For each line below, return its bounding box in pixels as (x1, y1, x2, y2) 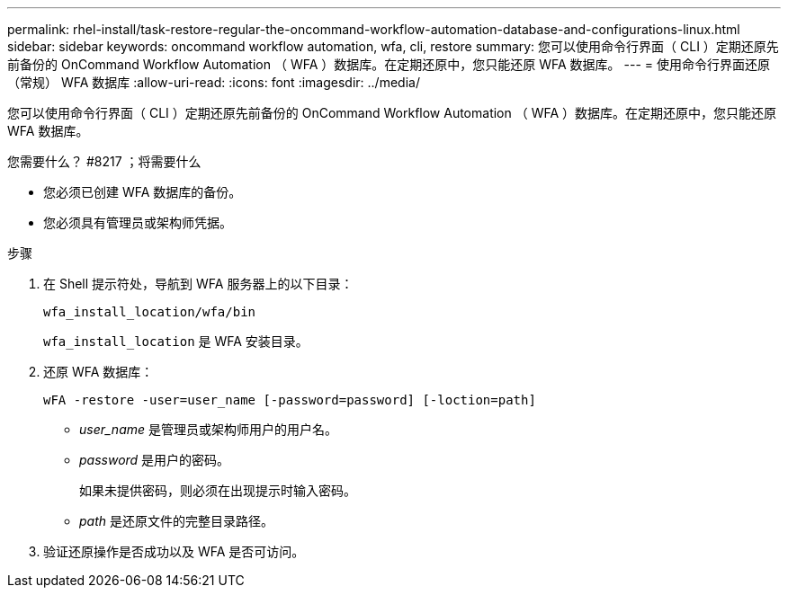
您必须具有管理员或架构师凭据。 (43, 215, 232, 230)
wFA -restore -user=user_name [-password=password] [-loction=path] (43, 393, 536, 407)
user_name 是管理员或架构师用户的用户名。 (79, 422, 337, 437)
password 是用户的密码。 (79, 452, 230, 467)
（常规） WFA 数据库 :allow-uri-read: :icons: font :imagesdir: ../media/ (7, 75, 420, 90)
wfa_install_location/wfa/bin (43, 305, 256, 319)
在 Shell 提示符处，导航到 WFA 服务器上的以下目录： (43, 276, 354, 291)
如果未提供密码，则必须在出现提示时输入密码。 (79, 483, 356, 498)
